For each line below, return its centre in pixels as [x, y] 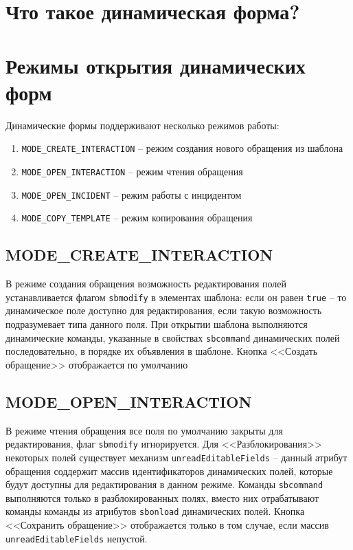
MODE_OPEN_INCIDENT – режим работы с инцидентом [132, 194]
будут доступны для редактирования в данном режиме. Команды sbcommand [164, 484]
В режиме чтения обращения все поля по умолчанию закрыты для [144, 430]
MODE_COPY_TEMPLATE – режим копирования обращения [137, 218]
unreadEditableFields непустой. [77, 538]
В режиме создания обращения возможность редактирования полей [146, 284]
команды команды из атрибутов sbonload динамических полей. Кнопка [155, 511]
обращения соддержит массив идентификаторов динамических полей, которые [169, 471]
